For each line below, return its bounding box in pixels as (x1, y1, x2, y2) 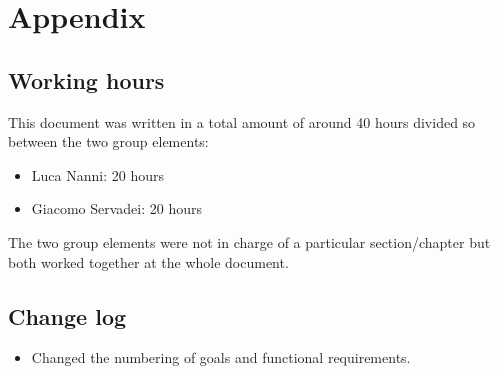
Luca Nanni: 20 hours (31, 164, 164, 185)
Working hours (8, 64, 165, 95)
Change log (8, 300, 127, 331)
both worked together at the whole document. (8, 251, 289, 272)
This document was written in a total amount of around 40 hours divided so (8, 111, 476, 132)
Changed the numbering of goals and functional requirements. (31, 347, 411, 368)
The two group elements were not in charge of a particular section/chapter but (8, 231, 491, 252)
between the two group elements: (8, 131, 209, 152)
